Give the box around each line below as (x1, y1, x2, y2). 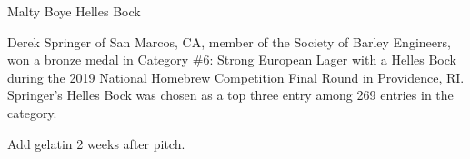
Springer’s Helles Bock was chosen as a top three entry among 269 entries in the (7, 85, 454, 104)
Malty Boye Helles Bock (7, 2, 141, 20)
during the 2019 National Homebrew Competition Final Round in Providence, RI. (7, 67, 465, 86)
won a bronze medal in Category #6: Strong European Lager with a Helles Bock (7, 50, 456, 69)
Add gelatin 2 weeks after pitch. (7, 134, 185, 153)
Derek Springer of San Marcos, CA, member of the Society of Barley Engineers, (7, 32, 451, 51)
